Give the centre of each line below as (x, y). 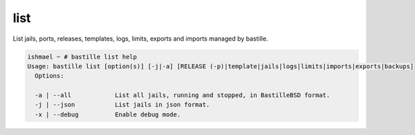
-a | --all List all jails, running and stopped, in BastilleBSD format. (183, 95)
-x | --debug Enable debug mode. (108, 114)
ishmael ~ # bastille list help (82, 56)
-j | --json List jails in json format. (122, 105)
